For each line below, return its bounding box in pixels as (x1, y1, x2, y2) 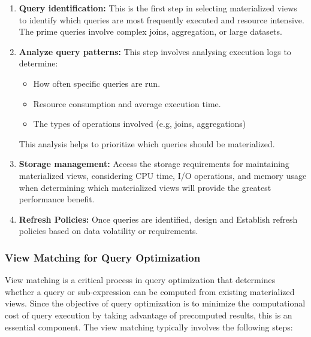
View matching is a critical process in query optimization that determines (5, 274, 276, 286)
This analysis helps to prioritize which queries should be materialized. (19, 137, 275, 150)
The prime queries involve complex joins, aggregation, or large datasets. (19, 25, 282, 38)
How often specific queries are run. (33, 77, 161, 89)
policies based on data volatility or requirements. (19, 224, 198, 237)
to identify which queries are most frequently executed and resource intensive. (19, 13, 304, 26)
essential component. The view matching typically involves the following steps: (5, 320, 293, 333)
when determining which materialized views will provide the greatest (19, 181, 271, 193)
